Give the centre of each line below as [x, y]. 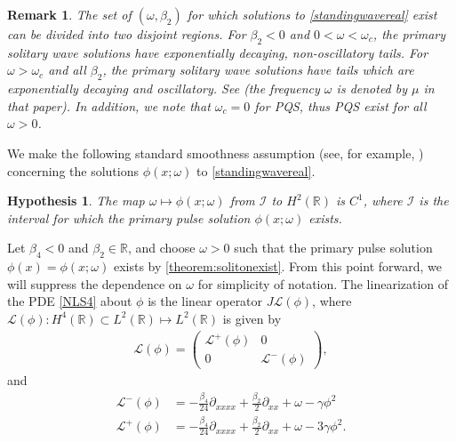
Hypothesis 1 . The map [76, 201]
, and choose [161, 248]
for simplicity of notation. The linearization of [323, 283]
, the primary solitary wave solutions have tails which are [258, 70]
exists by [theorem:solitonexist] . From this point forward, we [277, 266]
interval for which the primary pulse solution [129, 217]
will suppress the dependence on [95, 283]
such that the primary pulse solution [333, 248]
